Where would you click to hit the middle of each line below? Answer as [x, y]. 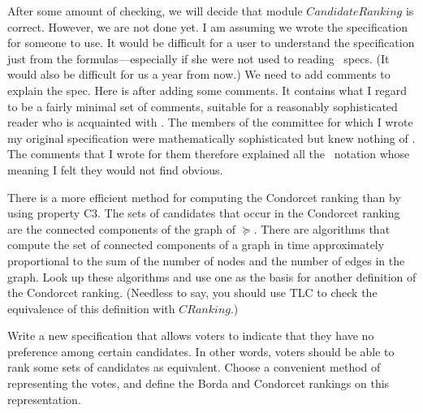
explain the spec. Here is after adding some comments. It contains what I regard [207, 90]
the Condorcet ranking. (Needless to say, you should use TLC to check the [192, 293]
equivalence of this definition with [91, 308]
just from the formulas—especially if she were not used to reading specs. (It [199, 58]
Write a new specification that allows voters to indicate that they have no [191, 336]
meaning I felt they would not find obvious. [115, 169]
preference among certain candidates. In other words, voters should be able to [201, 351]
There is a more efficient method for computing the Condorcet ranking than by [204, 197]
